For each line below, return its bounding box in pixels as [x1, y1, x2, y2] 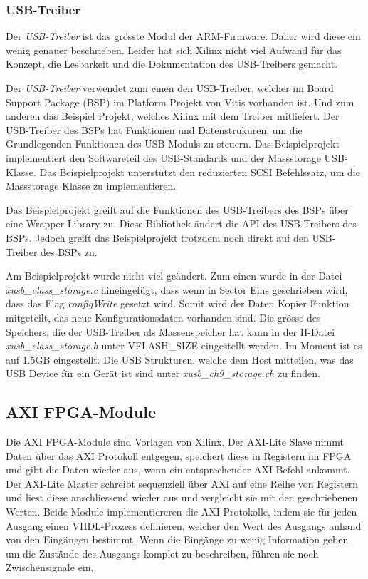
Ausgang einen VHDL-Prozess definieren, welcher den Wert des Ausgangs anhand [6, 518, 362, 533]
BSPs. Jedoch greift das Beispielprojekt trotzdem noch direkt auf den [6, 230, 309, 245]
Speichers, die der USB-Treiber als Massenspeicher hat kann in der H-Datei [6, 324, 335, 339]
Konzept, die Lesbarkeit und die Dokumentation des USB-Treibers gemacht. [6, 56, 338, 71]
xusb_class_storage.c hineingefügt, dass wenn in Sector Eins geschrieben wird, [6, 282, 348, 297]
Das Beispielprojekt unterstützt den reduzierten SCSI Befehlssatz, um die [39, 164, 360, 179]
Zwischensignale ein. [6, 560, 94, 575]
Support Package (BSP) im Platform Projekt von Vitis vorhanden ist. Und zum [6, 94, 354, 109]
